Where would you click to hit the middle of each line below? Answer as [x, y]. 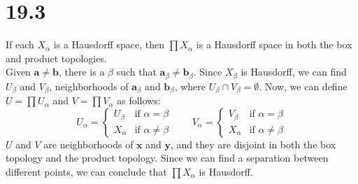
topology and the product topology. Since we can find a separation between [167, 158]
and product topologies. [56, 58]
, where [190, 86]
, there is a [81, 72]
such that [136, 72]
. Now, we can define [303, 86]
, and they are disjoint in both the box [253, 144]
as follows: [139, 100]
